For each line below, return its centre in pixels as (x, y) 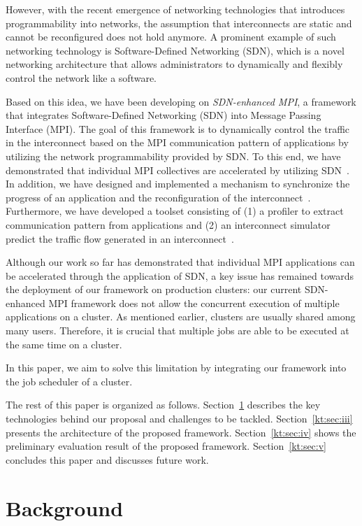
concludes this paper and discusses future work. (107, 459)
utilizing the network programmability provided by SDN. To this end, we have (173, 156)
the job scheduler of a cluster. (69, 381)
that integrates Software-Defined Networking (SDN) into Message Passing (164, 115)
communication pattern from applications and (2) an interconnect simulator (168, 224)
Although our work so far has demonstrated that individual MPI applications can (180, 262)
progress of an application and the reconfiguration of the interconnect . (158, 197)
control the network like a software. (81, 77)
